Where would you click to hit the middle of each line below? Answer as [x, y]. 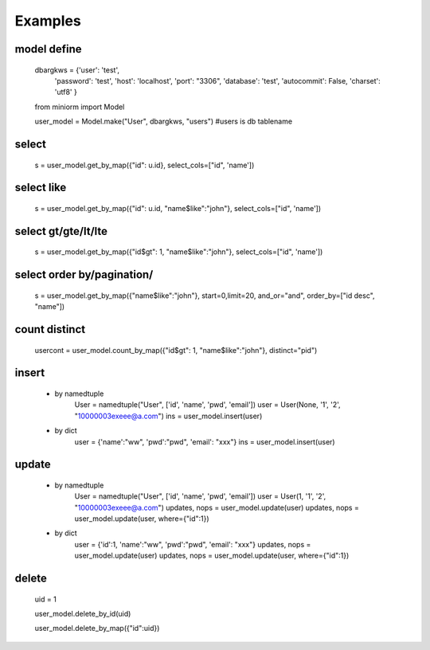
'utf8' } [66, 92]
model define [49, 49]
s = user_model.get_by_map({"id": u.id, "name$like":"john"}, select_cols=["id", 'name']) [178, 208]
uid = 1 [46, 599]
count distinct [50, 329]
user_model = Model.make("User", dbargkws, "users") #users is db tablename [164, 121]
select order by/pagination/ [84, 275]
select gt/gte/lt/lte [61, 231]
